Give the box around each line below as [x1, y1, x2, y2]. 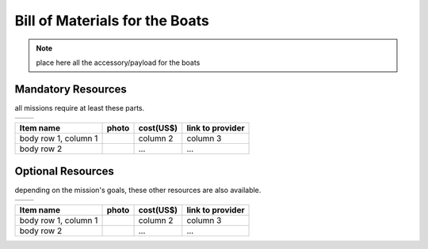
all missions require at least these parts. [14, 103, 145, 112]
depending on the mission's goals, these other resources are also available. [14, 185, 262, 194]
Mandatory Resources [14, 82, 127, 96]
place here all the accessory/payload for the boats [36, 58, 201, 67]
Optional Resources [14, 164, 115, 178]
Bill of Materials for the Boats [14, 12, 209, 29]
